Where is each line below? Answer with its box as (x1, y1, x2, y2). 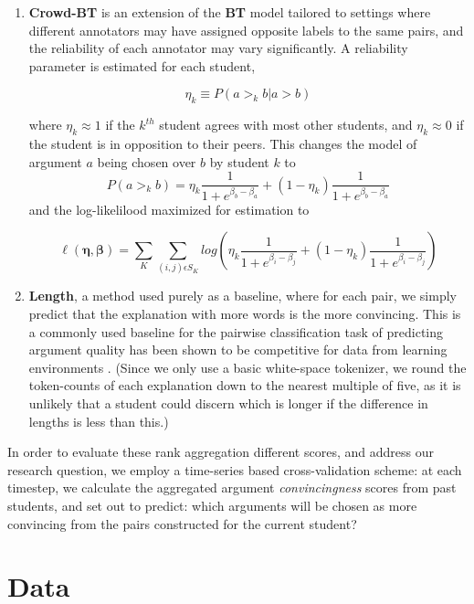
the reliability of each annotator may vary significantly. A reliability (28, 38, 408, 58)
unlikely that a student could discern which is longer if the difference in (28, 394, 428, 412)
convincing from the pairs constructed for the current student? (7, 514, 357, 533)
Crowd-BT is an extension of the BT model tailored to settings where (28, 3, 431, 21)
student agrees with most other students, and (159, 115, 413, 134)
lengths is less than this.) (28, 411, 169, 430)
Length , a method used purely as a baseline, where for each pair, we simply (28, 286, 457, 305)
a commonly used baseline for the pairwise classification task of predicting (28, 322, 444, 341)
